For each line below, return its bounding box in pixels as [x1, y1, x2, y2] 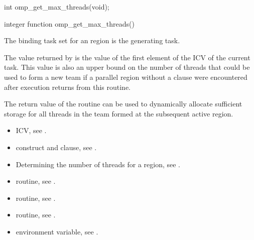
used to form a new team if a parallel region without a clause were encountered [4, 71, 247, 82]
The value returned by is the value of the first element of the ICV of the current [4, 52, 250, 62]
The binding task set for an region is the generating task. [4, 35, 180, 46]
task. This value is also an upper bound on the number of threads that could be [4, 62, 250, 72]
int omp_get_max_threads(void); [4, 2, 109, 12]
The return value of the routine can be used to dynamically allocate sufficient [4, 98, 242, 109]
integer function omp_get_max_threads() [4, 18, 135, 29]
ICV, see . [16, 125, 47, 136]
